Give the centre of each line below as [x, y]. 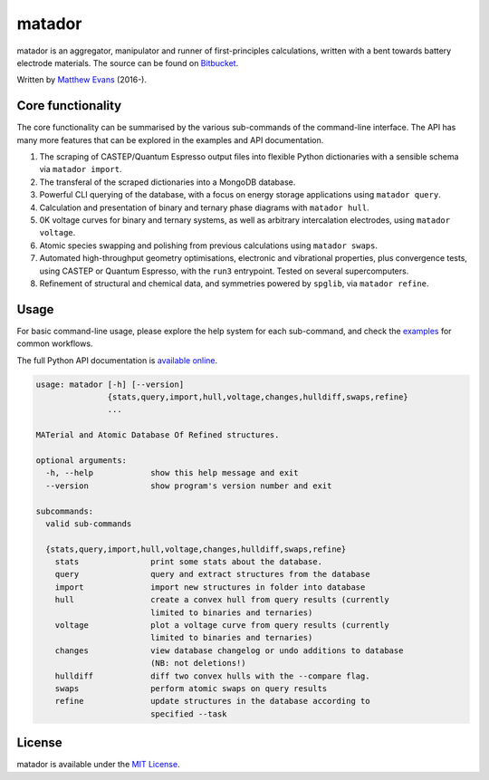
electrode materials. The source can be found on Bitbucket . [128, 63]
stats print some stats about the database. [189, 562]
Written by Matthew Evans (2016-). [81, 80]
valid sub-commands [89, 524]
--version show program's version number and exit [189, 486]
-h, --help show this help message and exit [172, 473]
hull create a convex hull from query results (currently [222, 600]
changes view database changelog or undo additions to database [229, 650]
